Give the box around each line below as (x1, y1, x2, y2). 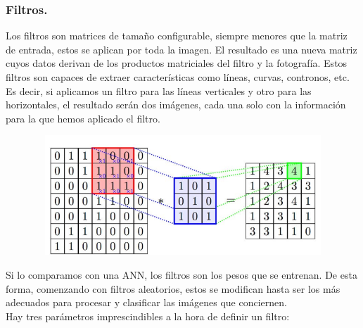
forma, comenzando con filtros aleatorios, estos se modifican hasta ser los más (6, 281, 340, 296)
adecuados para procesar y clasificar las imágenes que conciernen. (6, 295, 287, 310)
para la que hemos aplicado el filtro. (6, 111, 160, 125)
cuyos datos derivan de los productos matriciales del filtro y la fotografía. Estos (6, 56, 348, 70)
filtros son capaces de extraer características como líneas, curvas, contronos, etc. (6, 70, 350, 84)
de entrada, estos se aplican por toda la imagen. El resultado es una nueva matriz (6, 42, 357, 56)
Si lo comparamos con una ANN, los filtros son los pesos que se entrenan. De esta (6, 267, 357, 282)
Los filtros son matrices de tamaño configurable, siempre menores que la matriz (6, 28, 348, 43)
